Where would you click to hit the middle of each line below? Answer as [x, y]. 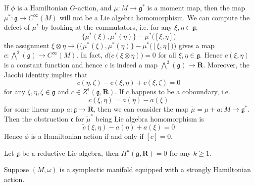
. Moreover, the [226, 65]
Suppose [17, 169]
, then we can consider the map [141, 108]
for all [167, 55]
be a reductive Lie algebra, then [70, 153]
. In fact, [90, 55]
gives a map [197, 45]
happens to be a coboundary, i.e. [181, 92]
